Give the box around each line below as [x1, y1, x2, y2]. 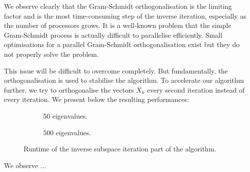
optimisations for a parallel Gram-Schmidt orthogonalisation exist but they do [4, 39, 240, 49]
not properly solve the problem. [4, 49, 99, 59]
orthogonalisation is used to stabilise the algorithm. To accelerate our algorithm [4, 75, 244, 85]
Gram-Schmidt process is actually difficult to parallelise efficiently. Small [4, 29, 222, 40]
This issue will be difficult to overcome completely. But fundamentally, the [4, 65, 228, 75]
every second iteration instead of [147, 84, 245, 95]
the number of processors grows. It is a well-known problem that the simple [4, 20, 231, 30]
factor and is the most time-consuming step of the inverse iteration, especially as [4, 10, 247, 21]
